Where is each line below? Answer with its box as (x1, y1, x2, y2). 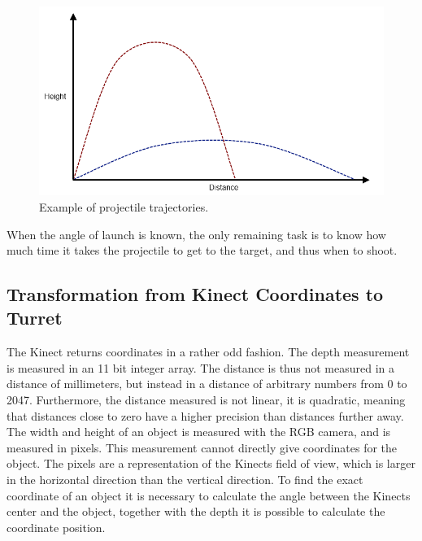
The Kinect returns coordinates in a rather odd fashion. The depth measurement (7, 343, 410, 360)
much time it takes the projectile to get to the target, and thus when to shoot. (7, 242, 398, 259)
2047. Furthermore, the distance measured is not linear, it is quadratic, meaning (7, 391, 406, 408)
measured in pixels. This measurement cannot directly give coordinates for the (7, 438, 398, 456)
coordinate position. (7, 518, 106, 535)
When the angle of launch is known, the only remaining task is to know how (7, 225, 386, 242)
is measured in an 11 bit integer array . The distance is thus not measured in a (7, 359, 395, 376)
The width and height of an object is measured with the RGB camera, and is (7, 423, 391, 440)
